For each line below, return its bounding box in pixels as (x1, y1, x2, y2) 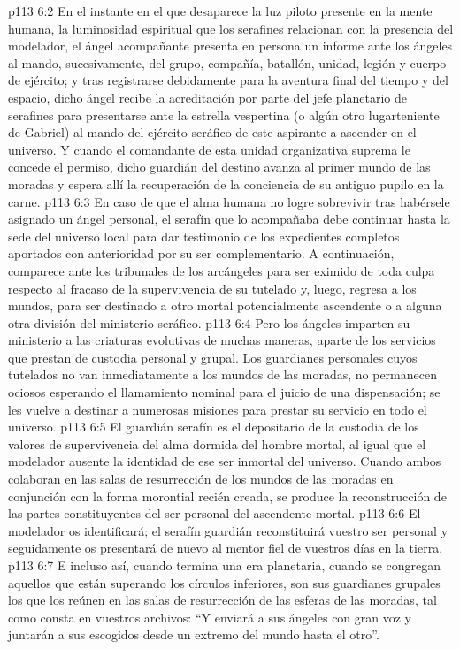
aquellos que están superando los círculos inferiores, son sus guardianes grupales (8, 573, 441, 592)
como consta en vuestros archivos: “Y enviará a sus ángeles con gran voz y (8, 607, 412, 626)
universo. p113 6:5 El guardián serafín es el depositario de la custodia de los (8, 417, 419, 436)
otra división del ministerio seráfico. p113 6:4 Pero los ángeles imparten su (8, 313, 410, 332)
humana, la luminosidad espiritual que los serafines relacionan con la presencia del (8, 19, 454, 37)
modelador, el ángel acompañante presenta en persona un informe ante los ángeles (8, 36, 453, 55)
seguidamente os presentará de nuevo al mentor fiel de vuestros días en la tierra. (8, 538, 443, 557)
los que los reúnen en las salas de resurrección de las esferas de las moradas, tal (8, 591, 437, 609)
